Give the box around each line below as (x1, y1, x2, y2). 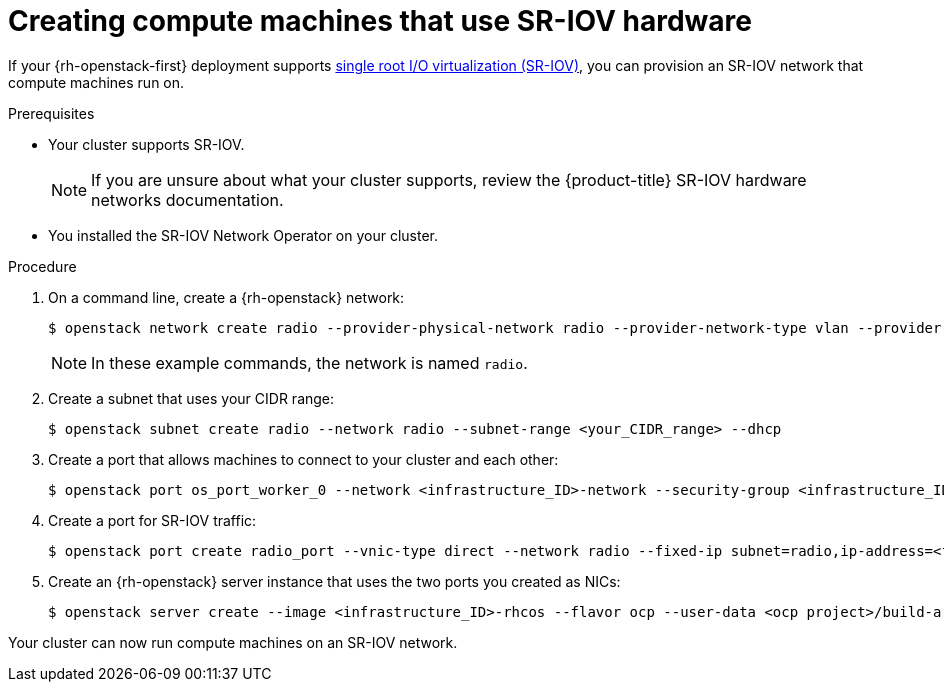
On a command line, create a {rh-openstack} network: (48, 288, 405, 306)
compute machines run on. (8, 73, 185, 91)
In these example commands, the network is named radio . (91, 352, 528, 373)
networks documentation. (91, 189, 284, 210)
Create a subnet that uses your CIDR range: (48, 389, 335, 407)
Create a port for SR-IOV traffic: (48, 511, 257, 529)
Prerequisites (8, 104, 95, 122)
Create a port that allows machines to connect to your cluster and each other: (48, 450, 559, 468)
